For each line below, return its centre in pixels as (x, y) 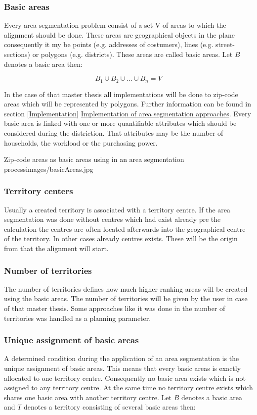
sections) (17, 54)
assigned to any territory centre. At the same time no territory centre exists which (128, 388)
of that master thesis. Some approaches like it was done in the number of (115, 308)
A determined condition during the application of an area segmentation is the (122, 358)
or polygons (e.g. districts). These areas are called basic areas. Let (132, 54)
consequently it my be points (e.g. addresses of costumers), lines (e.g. (109, 44)
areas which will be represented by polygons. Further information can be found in (128, 104)
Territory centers (39, 191)
